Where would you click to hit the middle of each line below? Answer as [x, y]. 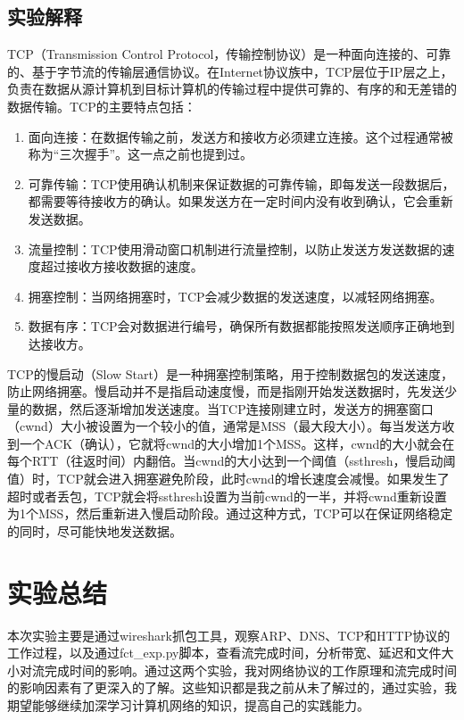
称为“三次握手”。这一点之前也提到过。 [141, 154]
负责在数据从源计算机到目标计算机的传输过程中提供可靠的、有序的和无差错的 [232, 89]
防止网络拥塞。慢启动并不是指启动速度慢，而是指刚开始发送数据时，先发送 [226, 391]
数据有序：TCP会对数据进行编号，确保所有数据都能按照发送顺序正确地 [235, 326]
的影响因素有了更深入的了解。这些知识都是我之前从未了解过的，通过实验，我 [232, 687]
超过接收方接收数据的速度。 [122, 266]
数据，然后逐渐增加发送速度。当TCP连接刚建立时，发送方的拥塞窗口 [232, 408]
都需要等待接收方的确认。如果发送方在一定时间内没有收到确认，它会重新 [240, 201]
